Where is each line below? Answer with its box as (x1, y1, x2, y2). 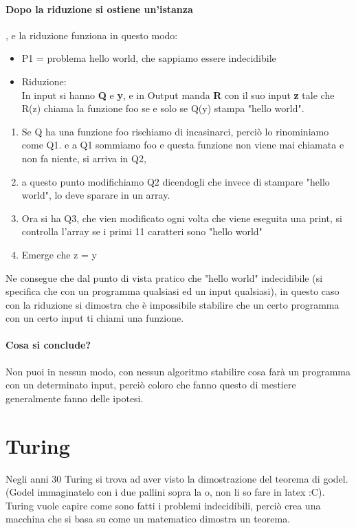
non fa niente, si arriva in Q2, (21, 151, 146, 165)
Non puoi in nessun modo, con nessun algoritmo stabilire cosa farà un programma (5, 364, 351, 378)
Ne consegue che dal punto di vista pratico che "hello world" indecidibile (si (5, 270, 323, 285)
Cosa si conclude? (5, 338, 91, 352)
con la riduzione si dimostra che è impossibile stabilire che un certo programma (5, 297, 340, 311)
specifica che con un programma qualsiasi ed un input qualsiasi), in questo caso (5, 284, 340, 298)
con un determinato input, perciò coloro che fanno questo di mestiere (5, 377, 296, 392)
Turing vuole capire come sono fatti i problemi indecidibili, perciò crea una (5, 498, 321, 512)
